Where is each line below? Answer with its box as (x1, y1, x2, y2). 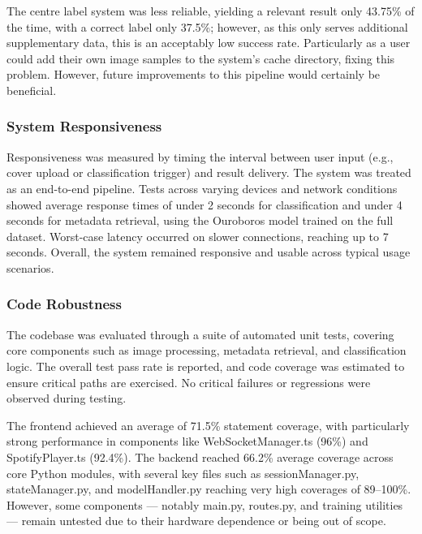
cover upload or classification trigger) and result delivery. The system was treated (6, 164, 411, 181)
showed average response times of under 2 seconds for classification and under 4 (6, 196, 403, 213)
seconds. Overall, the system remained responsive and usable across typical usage (6, 243, 411, 261)
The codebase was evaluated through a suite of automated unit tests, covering (6, 325, 394, 342)
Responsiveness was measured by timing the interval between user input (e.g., (6, 148, 394, 165)
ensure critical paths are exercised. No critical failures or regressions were (6, 373, 371, 390)
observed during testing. (6, 390, 127, 407)
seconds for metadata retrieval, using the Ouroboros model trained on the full (6, 212, 394, 229)
